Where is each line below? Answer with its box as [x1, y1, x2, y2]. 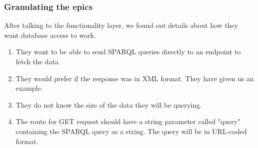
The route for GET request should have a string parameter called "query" [15, 116, 241, 127]
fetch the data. [15, 56, 61, 66]
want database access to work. [4, 29, 96, 40]
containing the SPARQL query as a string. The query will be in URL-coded [15, 126, 247, 136]
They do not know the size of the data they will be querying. [15, 99, 202, 110]
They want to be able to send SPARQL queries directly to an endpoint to [15, 46, 241, 57]
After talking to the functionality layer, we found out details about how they [4, 20, 238, 30]
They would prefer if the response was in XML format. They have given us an [15, 73, 254, 83]
